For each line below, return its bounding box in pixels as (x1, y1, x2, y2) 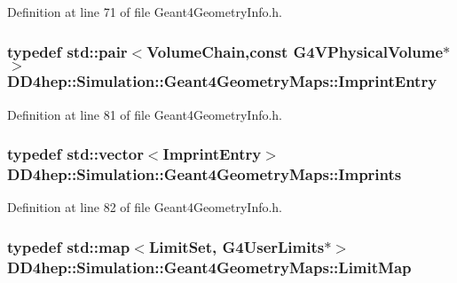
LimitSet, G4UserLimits (148, 235, 325, 257)
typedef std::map (7, 235, 130, 257)
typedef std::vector (7, 143, 144, 165)
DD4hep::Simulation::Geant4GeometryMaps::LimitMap (7, 255, 412, 278)
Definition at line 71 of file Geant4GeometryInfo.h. (7, 3, 283, 20)
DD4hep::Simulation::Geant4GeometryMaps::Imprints (7, 163, 402, 185)
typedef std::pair (7, 40, 128, 62)
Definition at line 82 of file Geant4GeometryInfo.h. (7, 198, 283, 216)
